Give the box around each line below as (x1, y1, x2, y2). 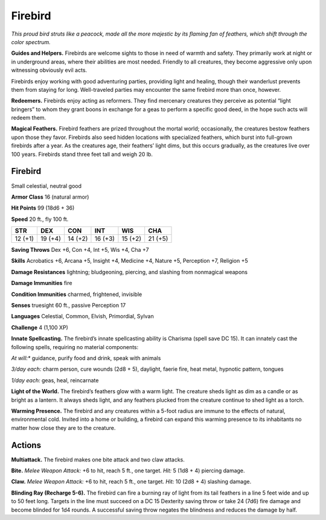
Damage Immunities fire (11, 280, 72, 287)
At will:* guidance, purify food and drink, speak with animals (11, 355, 161, 362)
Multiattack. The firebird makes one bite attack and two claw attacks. (11, 456, 185, 463)
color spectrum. (11, 38, 51, 45)
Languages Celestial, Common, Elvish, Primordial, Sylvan (11, 313, 154, 320)
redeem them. (11, 114, 46, 121)
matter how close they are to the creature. (11, 424, 116, 431)
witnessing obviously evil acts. (11, 66, 88, 74)
